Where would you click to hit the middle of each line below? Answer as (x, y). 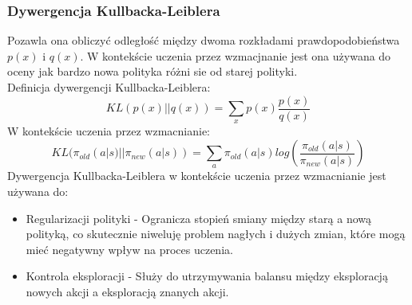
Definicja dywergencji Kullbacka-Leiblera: (109, 87)
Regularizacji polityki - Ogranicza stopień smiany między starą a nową (198, 218)
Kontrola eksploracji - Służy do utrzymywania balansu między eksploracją (207, 276)
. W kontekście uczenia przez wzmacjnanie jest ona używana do (236, 55)
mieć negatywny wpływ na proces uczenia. (129, 249)
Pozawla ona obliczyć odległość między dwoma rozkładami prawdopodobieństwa (204, 40)
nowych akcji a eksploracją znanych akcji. (127, 291)
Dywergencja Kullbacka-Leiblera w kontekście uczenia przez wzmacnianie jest (197, 176)
